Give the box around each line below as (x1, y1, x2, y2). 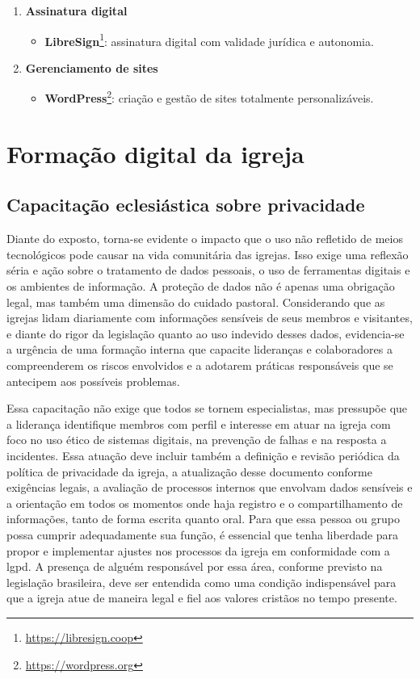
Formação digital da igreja (6, 136, 304, 170)
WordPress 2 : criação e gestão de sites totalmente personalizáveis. (44, 87, 374, 107)
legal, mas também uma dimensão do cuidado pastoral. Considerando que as (6, 293, 385, 310)
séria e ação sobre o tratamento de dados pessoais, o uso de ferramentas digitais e (6, 262, 410, 279)
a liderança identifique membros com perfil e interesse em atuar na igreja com (6, 415, 391, 432)
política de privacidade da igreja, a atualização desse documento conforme (6, 463, 372, 480)
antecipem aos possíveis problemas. (6, 372, 180, 389)
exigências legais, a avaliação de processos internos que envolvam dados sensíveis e (6, 479, 413, 496)
